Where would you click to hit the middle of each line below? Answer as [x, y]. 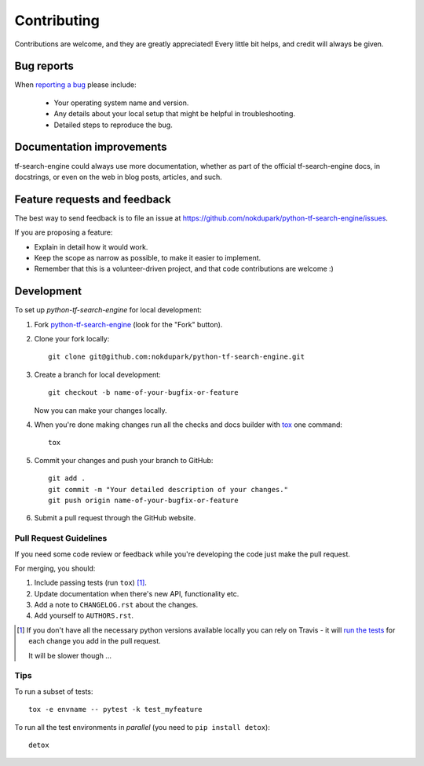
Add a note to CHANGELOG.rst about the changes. [116, 605]
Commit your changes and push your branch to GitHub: [124, 460]
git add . [67, 478]
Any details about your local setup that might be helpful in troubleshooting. [175, 114]
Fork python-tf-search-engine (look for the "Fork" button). [128, 324]
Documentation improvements [91, 147]
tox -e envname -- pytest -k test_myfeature [116, 709]
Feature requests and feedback [93, 199]
